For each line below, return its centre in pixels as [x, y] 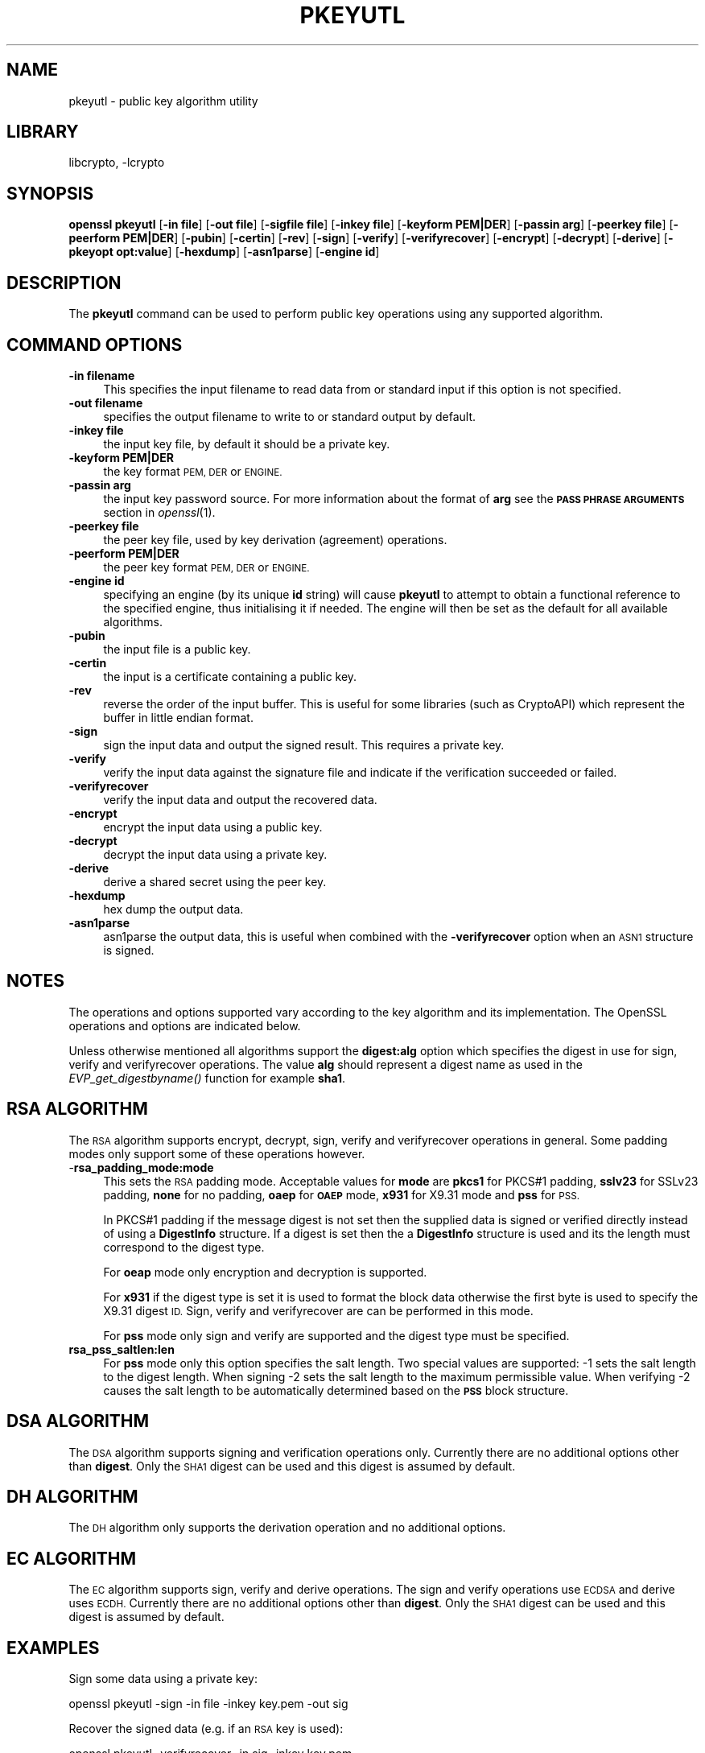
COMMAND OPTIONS [95, 344]
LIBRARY [43, 132]
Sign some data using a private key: [163, 1679]
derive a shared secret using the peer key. [215, 881]
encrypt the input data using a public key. [213, 827]
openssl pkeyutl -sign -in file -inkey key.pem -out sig [208, 1704]
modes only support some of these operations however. [217, 1153]
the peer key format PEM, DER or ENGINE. [206, 567]
